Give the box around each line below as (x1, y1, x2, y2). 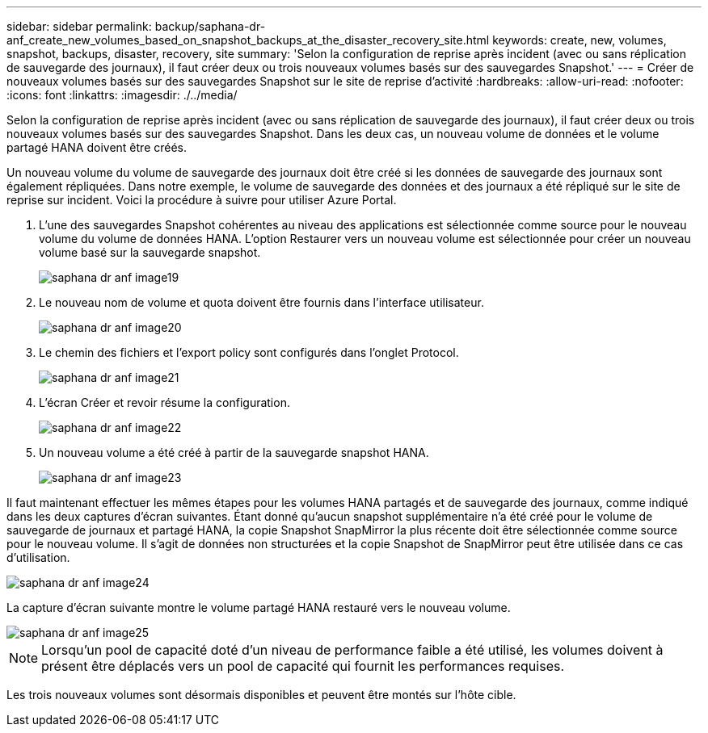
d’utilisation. (6, 551, 70, 564)
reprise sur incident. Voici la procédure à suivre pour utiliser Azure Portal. (6, 193, 397, 207)
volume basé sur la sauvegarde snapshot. (39, 245, 261, 259)
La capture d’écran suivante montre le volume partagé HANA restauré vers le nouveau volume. (6, 601, 511, 614)
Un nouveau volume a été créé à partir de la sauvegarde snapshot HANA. (39, 446, 429, 459)
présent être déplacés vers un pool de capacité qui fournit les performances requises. (41, 658, 565, 674)
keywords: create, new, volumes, (492, 33, 667, 47)
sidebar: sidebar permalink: (6, 19, 152, 33)
